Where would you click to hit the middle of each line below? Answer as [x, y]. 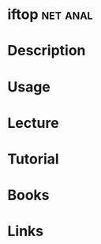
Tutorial [34, 159]
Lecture [34, 123]
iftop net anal [50, 15]
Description [47, 51]
